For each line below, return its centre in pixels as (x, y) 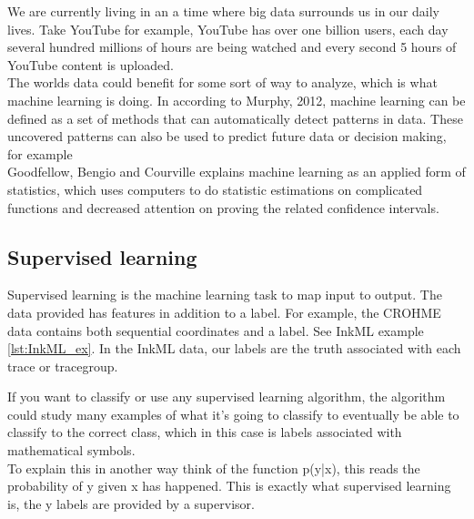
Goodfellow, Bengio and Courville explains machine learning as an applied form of (237, 172)
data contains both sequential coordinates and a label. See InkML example (216, 330)
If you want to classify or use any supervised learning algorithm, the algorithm (227, 397)
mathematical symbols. (71, 450)
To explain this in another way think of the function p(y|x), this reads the (214, 468)
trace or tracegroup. (63, 366)
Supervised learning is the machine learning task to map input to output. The (225, 295)
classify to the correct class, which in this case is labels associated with (205, 432)
